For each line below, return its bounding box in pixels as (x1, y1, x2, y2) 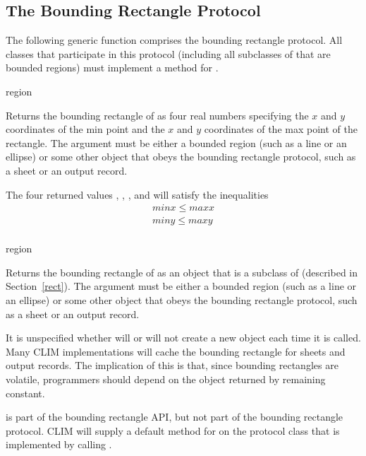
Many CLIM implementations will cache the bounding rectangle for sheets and (6, 344, 346, 358)
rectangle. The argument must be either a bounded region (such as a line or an (6, 135, 347, 150)
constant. (6, 385, 45, 400)
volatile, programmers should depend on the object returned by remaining (6, 371, 326, 386)
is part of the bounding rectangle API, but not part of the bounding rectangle (6, 409, 343, 424)
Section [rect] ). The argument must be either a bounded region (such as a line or (6, 279, 357, 293)
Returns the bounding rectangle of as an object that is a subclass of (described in (6, 264, 358, 279)
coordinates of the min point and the (6, 122, 165, 136)
